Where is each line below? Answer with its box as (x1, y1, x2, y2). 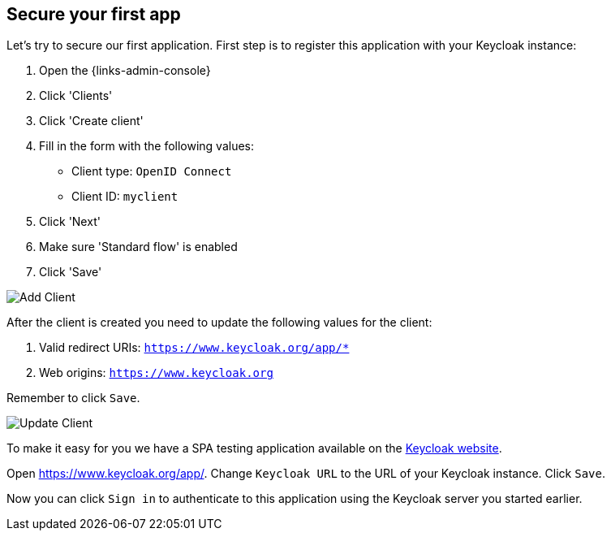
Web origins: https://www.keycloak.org (39, 366, 273, 380)
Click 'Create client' (39, 114, 144, 128)
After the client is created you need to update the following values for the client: (6, 315, 432, 330)
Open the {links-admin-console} (39, 63, 211, 78)
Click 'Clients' (39, 89, 113, 103)
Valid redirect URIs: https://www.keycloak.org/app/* (39, 340, 350, 355)
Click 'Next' (39, 214, 101, 229)
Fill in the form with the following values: (39, 139, 255, 154)
